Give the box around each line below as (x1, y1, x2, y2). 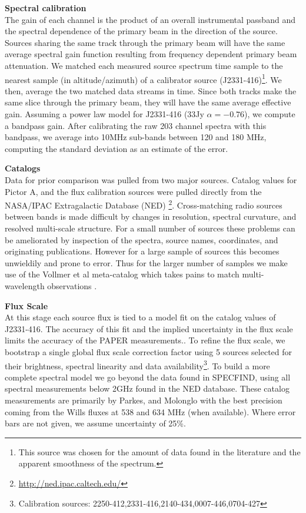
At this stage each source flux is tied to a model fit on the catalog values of (5, 311, 276, 323)
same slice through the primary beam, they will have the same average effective (5, 96, 291, 108)
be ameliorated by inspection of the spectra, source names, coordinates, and (5, 233, 278, 246)
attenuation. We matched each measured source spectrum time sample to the (5, 59, 283, 71)
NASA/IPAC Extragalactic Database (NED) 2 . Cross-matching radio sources (5, 197, 282, 211)
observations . (47, 279, 97, 292)
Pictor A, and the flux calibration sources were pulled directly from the (5, 185, 262, 197)
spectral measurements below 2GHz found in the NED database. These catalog (5, 382, 290, 395)
